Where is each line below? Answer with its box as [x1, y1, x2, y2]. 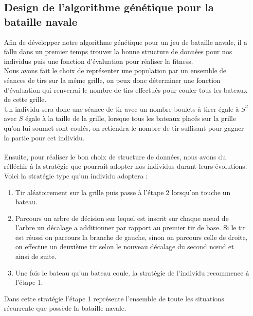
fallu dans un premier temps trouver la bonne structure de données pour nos [4, 46, 232, 57]
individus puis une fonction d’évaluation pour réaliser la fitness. [4, 56, 193, 66]
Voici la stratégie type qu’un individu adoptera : [4, 170, 148, 180]
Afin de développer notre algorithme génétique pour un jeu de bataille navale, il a [4, 37, 247, 47]
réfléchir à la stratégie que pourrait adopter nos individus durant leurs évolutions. [4, 161, 247, 171]
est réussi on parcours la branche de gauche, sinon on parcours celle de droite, [15, 232, 248, 242]
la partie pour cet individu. [4, 132, 85, 142]
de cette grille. [4, 94, 47, 104]
